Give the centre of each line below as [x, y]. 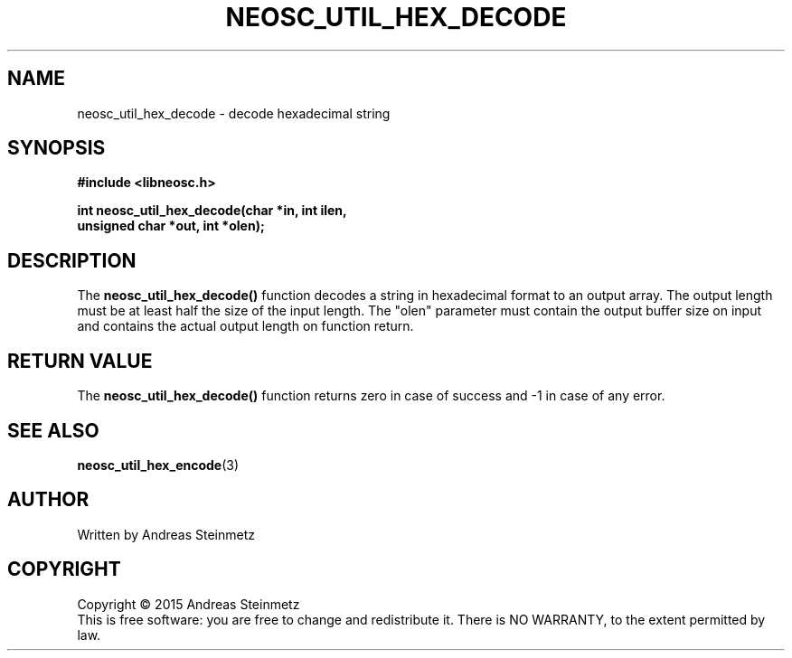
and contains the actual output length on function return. [245, 326]
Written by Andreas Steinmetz [166, 534]
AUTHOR [48, 500]
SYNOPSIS [57, 148]
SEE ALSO [53, 430]
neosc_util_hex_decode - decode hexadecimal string [234, 113]
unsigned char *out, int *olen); [171, 226]
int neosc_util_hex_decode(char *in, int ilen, [212, 211]
